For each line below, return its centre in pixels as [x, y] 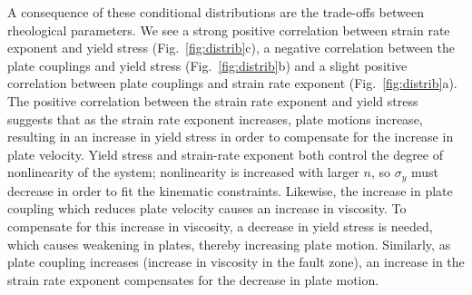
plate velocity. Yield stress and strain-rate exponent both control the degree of [226, 154]
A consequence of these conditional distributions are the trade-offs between [216, 12]
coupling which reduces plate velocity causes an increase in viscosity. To [207, 208]
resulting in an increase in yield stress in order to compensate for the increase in [231, 137]
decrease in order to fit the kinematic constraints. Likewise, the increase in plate [230, 190]
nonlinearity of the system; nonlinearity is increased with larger [183, 172]
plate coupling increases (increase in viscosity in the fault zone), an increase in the [236, 262]
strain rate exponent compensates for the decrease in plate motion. [193, 279]
